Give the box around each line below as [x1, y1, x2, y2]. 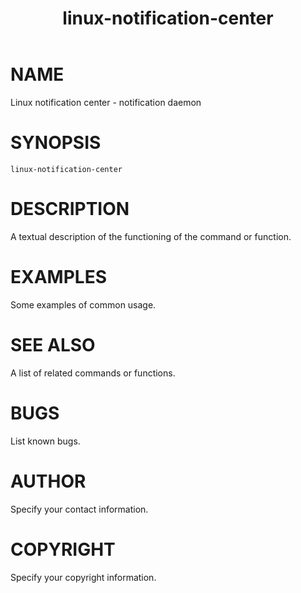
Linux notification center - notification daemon [10, 96, 202, 108]
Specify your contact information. [10, 503, 149, 515]
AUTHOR [10, 470, 87, 492]
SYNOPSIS [10, 132, 102, 154]
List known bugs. [10, 435, 81, 447]
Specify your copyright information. [10, 571, 157, 583]
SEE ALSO [10, 333, 96, 356]
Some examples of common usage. [10, 298, 157, 311]
